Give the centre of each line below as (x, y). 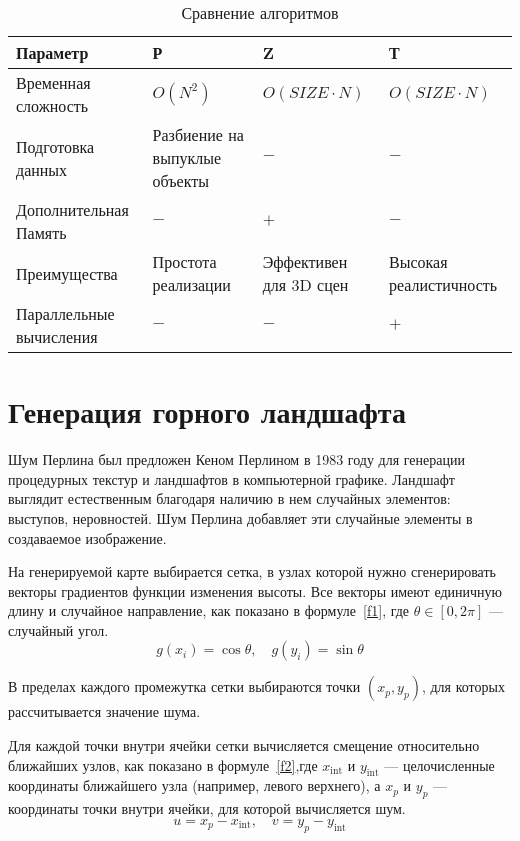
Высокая (418, 261)
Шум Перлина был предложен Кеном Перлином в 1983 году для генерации (236, 459)
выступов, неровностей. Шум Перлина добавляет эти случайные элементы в (240, 517)
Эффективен (305, 261)
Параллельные (65, 313)
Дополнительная (72, 209)
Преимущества (67, 273)
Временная (53, 82)
